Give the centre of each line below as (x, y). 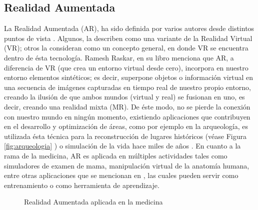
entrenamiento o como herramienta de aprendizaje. (82, 185)
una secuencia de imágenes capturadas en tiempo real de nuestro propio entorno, (127, 87)
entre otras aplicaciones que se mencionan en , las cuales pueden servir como (121, 175)
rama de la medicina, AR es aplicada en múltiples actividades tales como (116, 155)
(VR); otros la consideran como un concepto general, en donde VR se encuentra (126, 48)
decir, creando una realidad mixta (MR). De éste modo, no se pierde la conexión (127, 106)
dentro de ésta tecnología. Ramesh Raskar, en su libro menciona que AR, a (119, 57)
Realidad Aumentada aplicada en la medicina (93, 202)
